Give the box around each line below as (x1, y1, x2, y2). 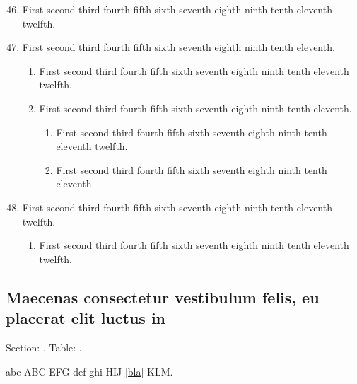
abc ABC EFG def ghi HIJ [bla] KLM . (6, 363, 173, 378)
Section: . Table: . (6, 339, 82, 354)
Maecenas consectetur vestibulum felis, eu (6, 286, 320, 308)
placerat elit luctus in (6, 307, 166, 329)
